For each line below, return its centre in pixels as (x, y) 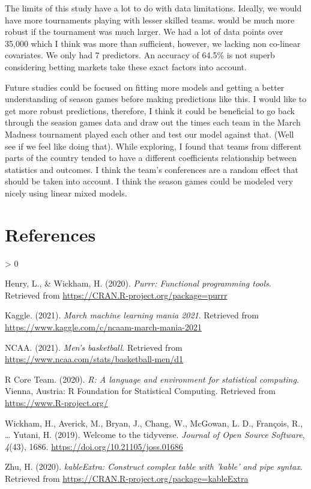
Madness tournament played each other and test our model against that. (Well (149, 134)
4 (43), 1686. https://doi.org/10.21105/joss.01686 (94, 446)
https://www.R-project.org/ (56, 402)
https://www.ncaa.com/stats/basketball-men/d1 (94, 359)
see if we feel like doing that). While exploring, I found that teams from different (153, 146)
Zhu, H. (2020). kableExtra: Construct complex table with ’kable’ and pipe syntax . (154, 466)
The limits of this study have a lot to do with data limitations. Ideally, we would (153, 8)
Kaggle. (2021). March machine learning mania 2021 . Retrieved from (132, 315)
